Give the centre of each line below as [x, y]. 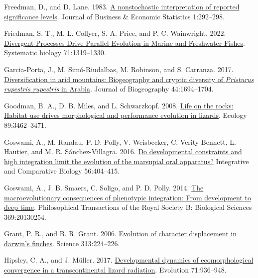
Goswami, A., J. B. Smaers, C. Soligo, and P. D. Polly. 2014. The [104, 187]
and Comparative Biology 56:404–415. [62, 171]
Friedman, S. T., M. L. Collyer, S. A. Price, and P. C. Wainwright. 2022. [115, 33]
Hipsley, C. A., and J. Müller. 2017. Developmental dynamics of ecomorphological [129, 260]
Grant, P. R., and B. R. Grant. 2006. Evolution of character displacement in [120, 233]
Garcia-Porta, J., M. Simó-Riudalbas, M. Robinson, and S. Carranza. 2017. [119, 69]
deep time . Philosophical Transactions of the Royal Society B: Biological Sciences [128, 207]
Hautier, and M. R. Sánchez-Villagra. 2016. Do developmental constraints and [123, 151]
